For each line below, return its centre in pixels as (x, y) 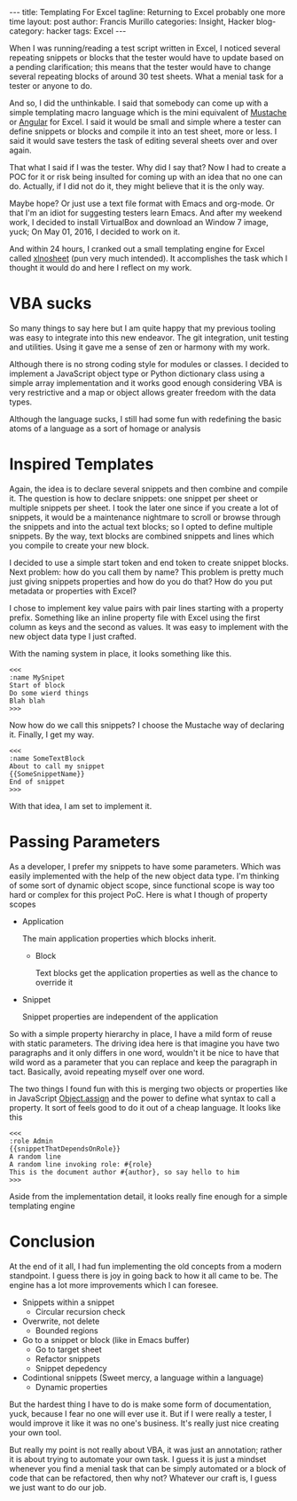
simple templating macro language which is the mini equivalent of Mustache (148, 112)
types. (21, 402)
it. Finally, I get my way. (52, 735)
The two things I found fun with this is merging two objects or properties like (148, 1088)
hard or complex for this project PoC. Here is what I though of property (138, 894)
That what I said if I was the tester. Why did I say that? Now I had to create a (148, 167)
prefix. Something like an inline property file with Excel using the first (135, 617)
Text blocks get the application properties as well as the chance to (156, 972)
